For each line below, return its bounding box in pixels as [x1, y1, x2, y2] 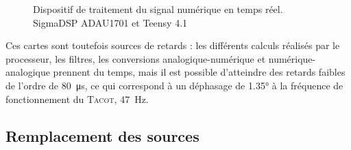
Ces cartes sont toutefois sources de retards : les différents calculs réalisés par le [5, 38, 340, 52]
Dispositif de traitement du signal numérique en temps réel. [33, 2, 283, 16]
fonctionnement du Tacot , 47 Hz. [5, 91, 149, 106]
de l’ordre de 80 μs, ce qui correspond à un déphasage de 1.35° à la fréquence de [5, 78, 343, 92]
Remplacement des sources [5, 125, 199, 146]
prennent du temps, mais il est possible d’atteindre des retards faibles [53, 65, 346, 79]
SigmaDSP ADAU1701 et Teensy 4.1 [33, 15, 188, 29]
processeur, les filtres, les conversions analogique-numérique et [5, 51, 266, 65]
